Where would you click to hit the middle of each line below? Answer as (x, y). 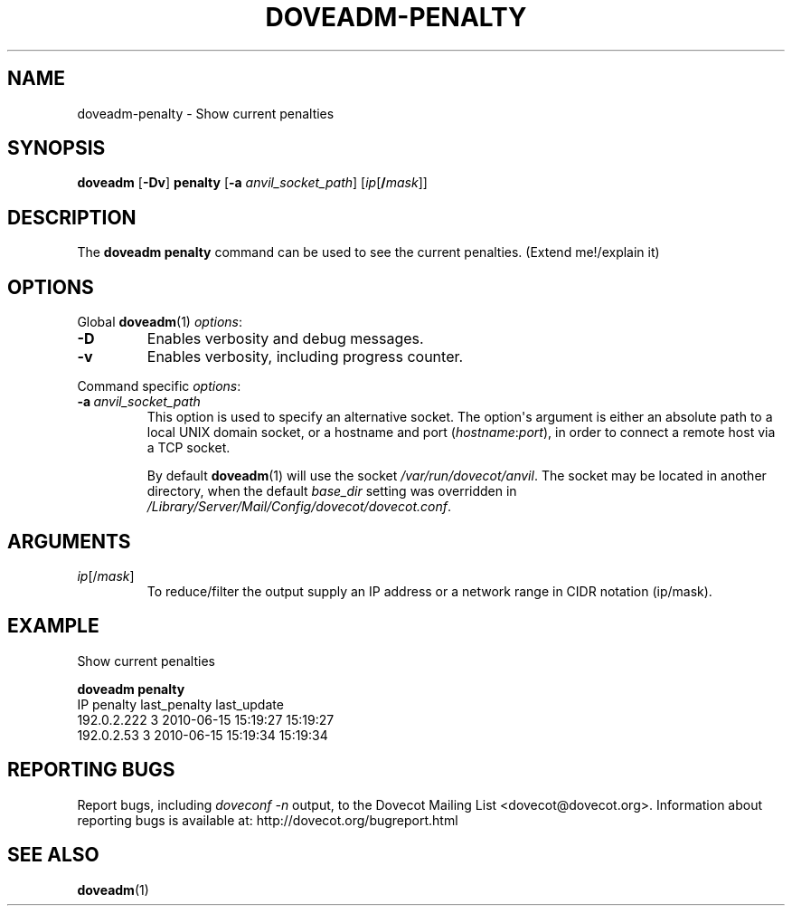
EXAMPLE (53, 626)
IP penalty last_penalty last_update (180, 704)
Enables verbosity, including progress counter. (305, 357)
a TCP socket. (189, 448)
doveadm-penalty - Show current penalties (206, 113)
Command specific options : (159, 386)
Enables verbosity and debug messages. (285, 339)
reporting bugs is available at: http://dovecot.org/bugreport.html (268, 820)
